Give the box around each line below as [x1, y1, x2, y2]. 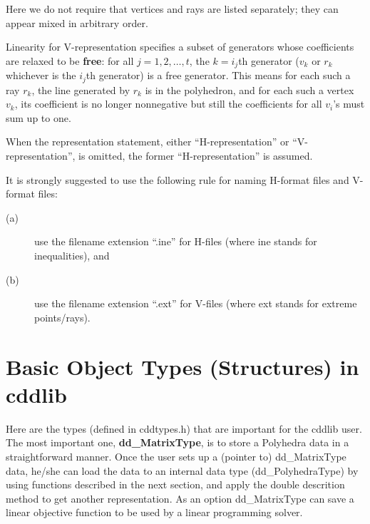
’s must [333, 96, 365, 111]
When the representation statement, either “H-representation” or [6, 134, 289, 149]
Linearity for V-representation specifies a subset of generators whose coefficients [6, 39, 354, 54]
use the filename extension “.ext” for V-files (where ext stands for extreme [34, 296, 357, 311]
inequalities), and [34, 248, 110, 263]
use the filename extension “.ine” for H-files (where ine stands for [34, 234, 317, 249]
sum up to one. [6, 110, 71, 125]
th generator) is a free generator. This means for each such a [86, 68, 351, 83]
